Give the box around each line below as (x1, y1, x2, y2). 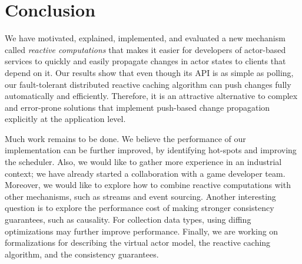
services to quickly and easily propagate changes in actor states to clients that (5, 55, 286, 67)
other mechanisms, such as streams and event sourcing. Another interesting (5, 190, 276, 202)
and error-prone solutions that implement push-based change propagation (5, 101, 270, 113)
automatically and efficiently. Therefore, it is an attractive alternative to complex (5, 90, 298, 102)
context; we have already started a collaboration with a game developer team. (5, 167, 286, 179)
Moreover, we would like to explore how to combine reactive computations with (5, 179, 291, 191)
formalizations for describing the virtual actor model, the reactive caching (5, 236, 271, 249)
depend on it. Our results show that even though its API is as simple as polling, (5, 66, 294, 78)
